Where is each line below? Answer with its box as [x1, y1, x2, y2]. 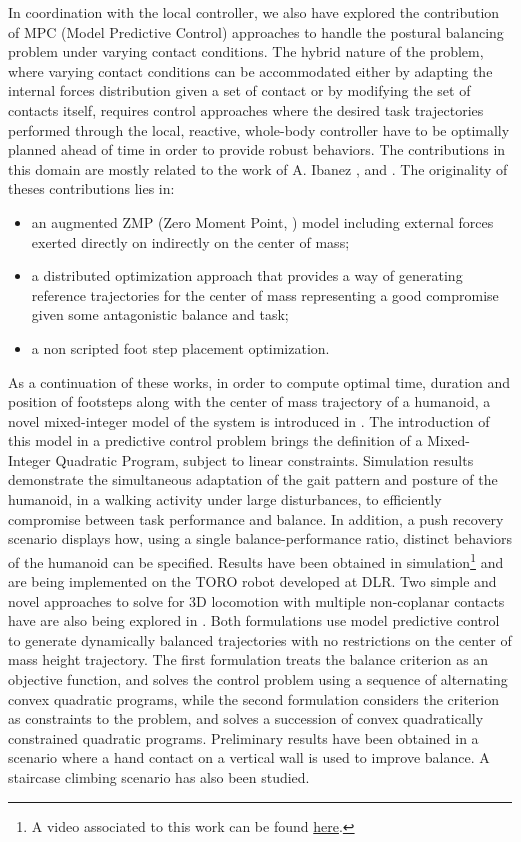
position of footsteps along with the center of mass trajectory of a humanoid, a [8, 391, 491, 412]
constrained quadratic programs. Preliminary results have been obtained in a [8, 727, 479, 748]
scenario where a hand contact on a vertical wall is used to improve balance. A [8, 747, 490, 768]
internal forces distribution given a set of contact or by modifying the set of [8, 80, 471, 101]
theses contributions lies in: [8, 178, 175, 199]
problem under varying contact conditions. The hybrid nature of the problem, [8, 41, 484, 62]
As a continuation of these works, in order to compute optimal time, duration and [8, 371, 511, 392]
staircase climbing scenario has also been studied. [8, 767, 310, 788]
